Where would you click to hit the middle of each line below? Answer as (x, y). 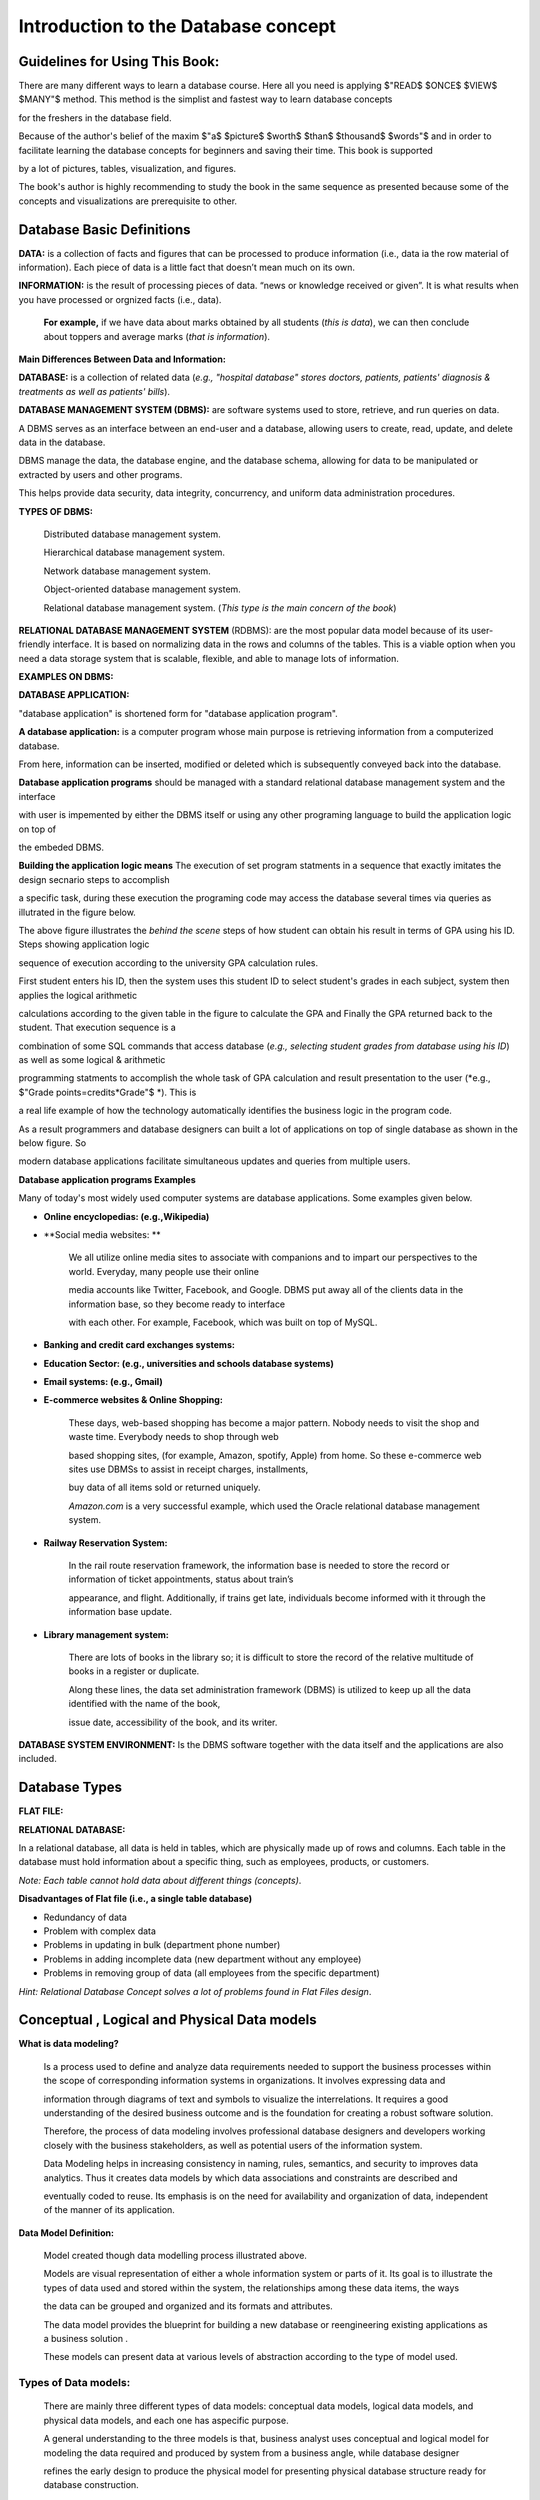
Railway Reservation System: (105, 1542)
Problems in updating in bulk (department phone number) (162, 1945)
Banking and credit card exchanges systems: (139, 1345)
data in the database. (62, 442)
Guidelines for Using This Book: (119, 61)
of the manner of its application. (109, 2210)
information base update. (120, 1612)
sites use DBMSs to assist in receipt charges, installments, (188, 1469)
